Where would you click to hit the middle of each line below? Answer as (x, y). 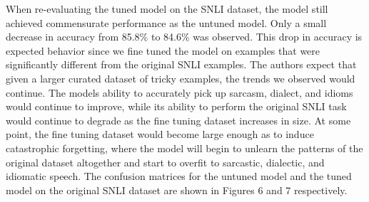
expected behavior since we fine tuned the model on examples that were (163, 50)
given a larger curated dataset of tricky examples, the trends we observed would (181, 78)
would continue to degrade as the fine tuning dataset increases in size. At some (178, 120)
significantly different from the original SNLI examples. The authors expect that (181, 64)
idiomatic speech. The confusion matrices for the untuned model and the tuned (179, 176)
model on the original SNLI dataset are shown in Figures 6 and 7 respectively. (177, 190)
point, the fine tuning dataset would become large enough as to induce (160, 134)
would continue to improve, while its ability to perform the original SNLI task (176, 106)
